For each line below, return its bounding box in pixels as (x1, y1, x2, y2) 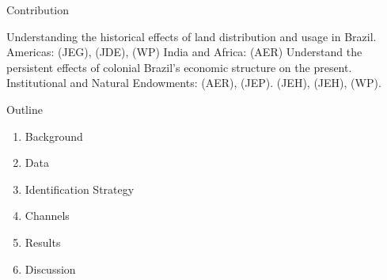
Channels (25, 207, 70, 224)
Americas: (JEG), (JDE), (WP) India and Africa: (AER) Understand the (6, 44, 362, 60)
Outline (6, 100, 43, 117)
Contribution (6, 2, 70, 17)
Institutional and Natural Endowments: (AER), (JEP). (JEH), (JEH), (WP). (6, 74, 381, 91)
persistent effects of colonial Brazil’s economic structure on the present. (6, 59, 352, 75)
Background (25, 127, 83, 144)
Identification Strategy (25, 180, 135, 197)
